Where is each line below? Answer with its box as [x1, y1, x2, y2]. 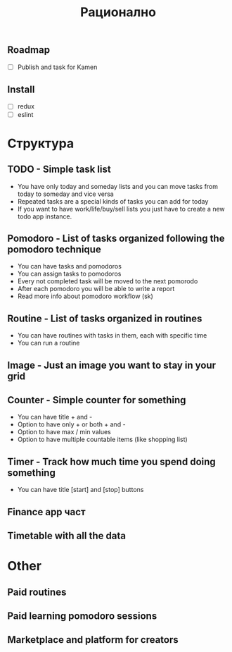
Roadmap [7, 44, 51, 56]
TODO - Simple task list [7, 164, 111, 176]
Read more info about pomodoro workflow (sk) [17, 292, 153, 300]
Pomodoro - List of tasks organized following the [7, 233, 225, 244]
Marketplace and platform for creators [7, 634, 179, 646]
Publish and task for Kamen [17, 63, 98, 71]
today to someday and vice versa [17, 190, 114, 198]
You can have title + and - [17, 413, 93, 422]
